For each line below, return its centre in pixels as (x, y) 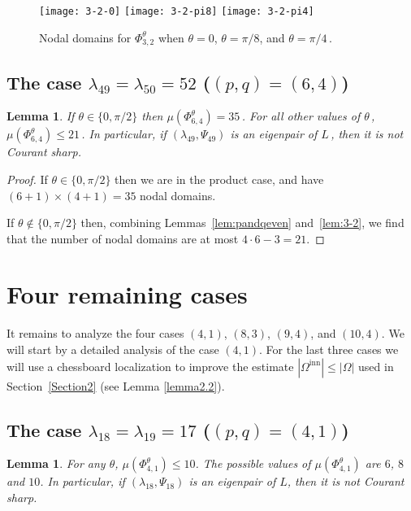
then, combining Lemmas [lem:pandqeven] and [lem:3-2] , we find (242, 223)
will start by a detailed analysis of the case (113, 349)
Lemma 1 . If (41, 116)
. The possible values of (253, 463)
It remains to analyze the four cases (95, 333)
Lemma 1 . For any (56, 463)
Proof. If (27, 179)
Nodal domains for (85, 37)
